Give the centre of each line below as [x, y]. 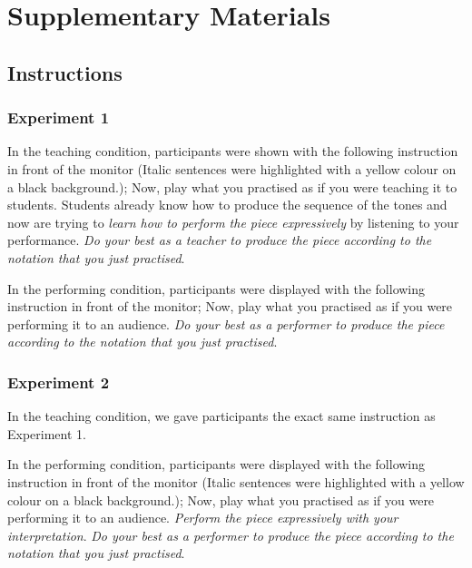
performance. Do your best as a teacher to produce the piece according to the [220, 240]
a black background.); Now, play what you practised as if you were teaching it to [232, 186]
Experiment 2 [59, 382]
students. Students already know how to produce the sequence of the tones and [227, 205]
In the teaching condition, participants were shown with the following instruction [233, 151]
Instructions [65, 72]
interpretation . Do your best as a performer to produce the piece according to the [231, 535]
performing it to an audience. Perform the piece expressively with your [203, 518]
